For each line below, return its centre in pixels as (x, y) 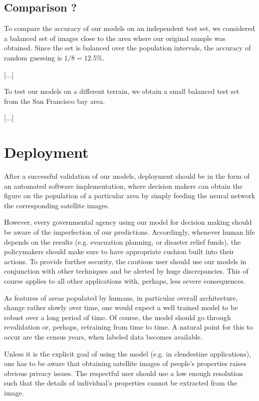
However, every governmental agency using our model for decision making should (128, 222)
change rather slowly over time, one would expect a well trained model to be (121, 307)
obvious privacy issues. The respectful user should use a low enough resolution (124, 373)
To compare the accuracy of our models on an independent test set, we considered (129, 28)
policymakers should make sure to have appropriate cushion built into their (119, 251)
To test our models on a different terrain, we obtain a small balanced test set (122, 91)
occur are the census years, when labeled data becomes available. (103, 336)
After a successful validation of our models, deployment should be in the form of (127, 176)
